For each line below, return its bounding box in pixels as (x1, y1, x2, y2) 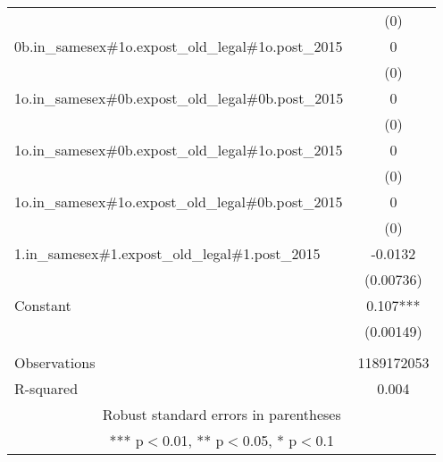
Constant (14, 295, 71, 315)
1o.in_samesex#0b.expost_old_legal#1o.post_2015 (14, 139, 343, 160)
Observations (14, 352, 96, 373)
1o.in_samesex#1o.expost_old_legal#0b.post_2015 (14, 191, 343, 212)
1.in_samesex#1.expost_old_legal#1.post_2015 (14, 243, 321, 264)
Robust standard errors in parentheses (102, 404, 341, 424)
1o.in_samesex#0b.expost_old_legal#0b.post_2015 (14, 88, 344, 108)
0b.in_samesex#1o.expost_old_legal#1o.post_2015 (14, 36, 343, 56)
